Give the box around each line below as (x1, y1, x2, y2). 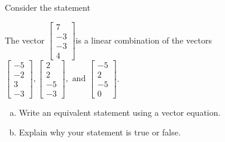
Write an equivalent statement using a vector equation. (19, 106, 221, 118)
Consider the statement (5, 1, 90, 13)
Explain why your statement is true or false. (19, 126, 181, 138)
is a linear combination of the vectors (75, 33, 212, 46)
